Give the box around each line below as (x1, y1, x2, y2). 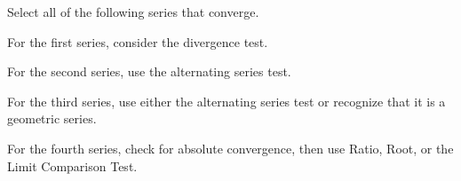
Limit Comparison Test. (7, 156, 138, 175)
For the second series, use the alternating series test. (7, 62, 291, 81)
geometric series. (7, 109, 97, 128)
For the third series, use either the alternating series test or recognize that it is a (7, 91, 446, 110)
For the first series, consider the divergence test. (7, 32, 268, 51)
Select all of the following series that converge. (7, 3, 259, 20)
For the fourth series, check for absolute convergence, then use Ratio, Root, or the (7, 138, 454, 157)
